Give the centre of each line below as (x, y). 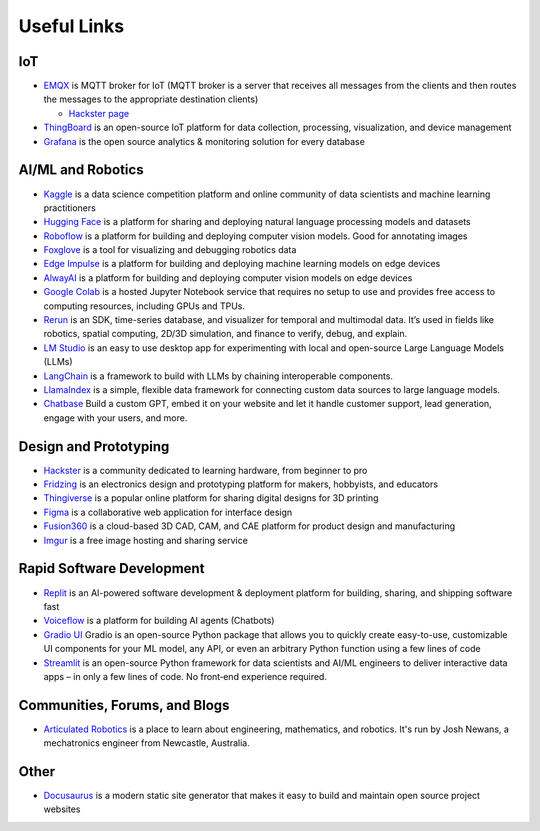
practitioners (70, 207)
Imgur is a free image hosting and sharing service (146, 540)
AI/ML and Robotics (81, 170)
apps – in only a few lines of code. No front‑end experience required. (185, 676)
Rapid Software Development (111, 568)
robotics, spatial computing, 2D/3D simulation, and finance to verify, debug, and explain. (225, 334)
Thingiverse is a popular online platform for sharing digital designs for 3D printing (211, 498)
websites (62, 809)
